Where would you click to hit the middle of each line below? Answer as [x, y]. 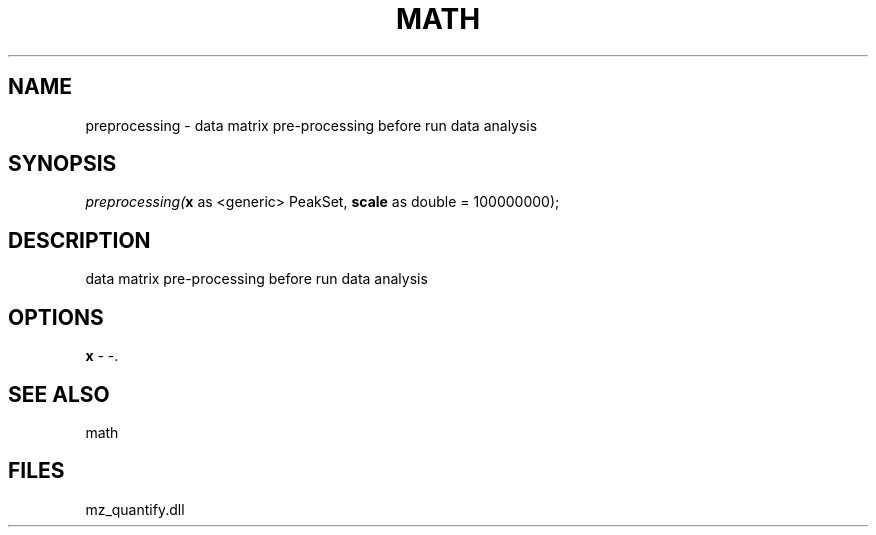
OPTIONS [56, 317]
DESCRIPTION [79, 240]
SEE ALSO [59, 394]
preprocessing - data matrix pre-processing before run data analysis [311, 125]
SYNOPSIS [62, 164]
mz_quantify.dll [135, 509]
